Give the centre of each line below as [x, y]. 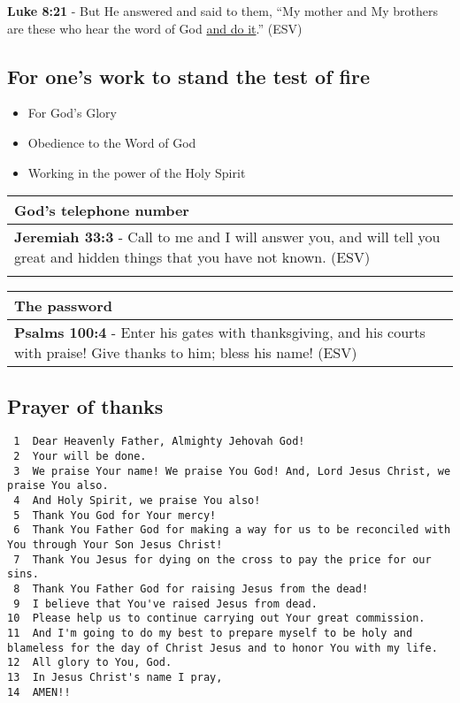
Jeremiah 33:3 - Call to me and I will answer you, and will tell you [227, 237]
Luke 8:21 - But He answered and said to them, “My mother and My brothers [223, 11]
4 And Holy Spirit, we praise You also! [137, 501]
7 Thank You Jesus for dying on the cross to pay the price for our [222, 559]
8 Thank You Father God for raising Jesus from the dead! [191, 588]
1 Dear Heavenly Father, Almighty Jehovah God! [159, 442]
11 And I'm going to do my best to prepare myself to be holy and [210, 633]
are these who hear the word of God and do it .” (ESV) [155, 28]
